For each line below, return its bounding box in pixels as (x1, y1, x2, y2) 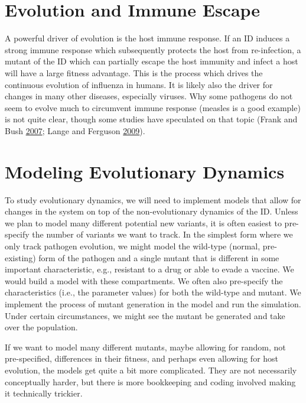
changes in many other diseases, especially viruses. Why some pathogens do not (5, 90, 293, 102)
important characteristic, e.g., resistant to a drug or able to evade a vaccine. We (5, 263, 294, 275)
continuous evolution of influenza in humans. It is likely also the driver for (5, 78, 273, 90)
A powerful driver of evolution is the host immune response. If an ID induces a (5, 32, 290, 44)
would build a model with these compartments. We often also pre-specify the (5, 274, 283, 287)
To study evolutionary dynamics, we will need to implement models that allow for (5, 193, 301, 206)
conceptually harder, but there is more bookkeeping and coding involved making (5, 375, 296, 388)
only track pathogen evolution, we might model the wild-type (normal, (5, 239, 261, 252)
